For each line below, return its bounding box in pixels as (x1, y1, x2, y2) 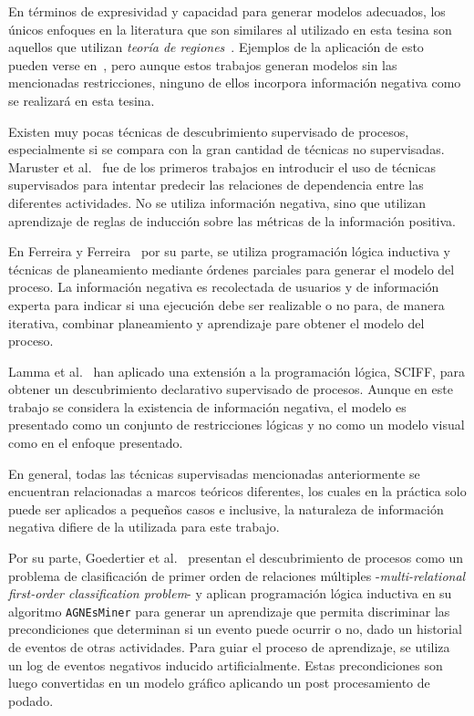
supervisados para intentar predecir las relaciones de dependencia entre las (8, 175, 424, 194)
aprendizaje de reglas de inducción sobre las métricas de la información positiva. (8, 211, 456, 230)
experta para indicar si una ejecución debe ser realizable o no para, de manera (8, 295, 445, 314)
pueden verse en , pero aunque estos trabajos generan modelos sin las (8, 55, 397, 74)
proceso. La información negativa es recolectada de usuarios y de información (8, 277, 439, 296)
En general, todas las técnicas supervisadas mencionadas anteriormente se (8, 463, 420, 483)
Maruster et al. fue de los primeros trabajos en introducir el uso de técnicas (8, 157, 436, 176)
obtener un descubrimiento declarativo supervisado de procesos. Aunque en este (8, 379, 453, 399)
